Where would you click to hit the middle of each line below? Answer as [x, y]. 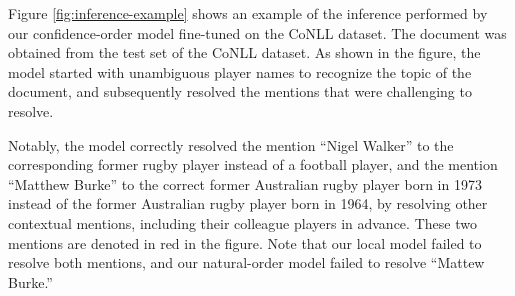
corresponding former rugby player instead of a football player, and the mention [253, 164]
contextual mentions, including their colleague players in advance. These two [242, 222]
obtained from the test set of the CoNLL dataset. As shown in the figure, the [244, 52]
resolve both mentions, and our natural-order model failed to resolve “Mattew [246, 262]
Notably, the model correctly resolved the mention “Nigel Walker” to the [231, 144]
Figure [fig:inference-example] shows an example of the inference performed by [248, 13]
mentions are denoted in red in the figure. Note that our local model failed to [245, 242]
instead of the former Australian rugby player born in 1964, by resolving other [248, 203]
